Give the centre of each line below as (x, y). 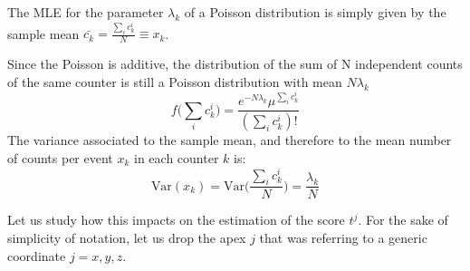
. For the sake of (403, 220)
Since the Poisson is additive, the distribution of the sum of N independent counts (235, 64)
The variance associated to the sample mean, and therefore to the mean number (230, 140)
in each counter (177, 157)
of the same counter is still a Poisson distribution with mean (175, 81)
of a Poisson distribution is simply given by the (315, 12)
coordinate (37, 255)
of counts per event (60, 157)
